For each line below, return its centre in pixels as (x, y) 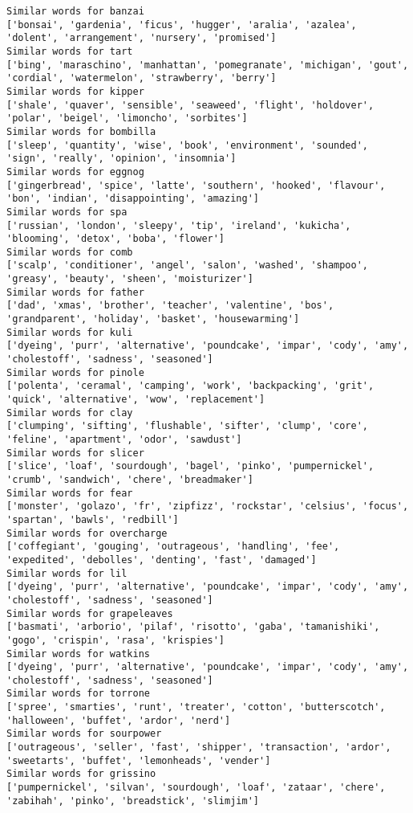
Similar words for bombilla (81, 131)
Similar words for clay (70, 413)
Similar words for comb (70, 252)
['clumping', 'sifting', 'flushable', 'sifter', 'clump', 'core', (188, 426)
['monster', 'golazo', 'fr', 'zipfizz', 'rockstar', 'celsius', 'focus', (208, 507)
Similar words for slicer (75, 453)
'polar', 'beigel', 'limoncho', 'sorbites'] (127, 118)
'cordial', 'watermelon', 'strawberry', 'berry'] (142, 78)
